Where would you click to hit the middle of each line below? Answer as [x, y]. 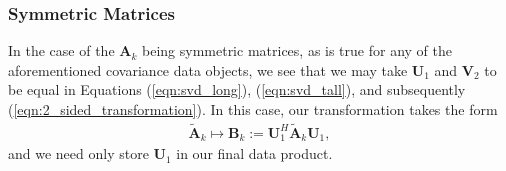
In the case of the [61, 50]
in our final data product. [254, 153]
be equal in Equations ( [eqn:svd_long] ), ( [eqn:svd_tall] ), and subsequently [237, 89]
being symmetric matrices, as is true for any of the [297, 50]
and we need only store [78, 153]
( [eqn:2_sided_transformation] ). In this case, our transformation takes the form [253, 109]
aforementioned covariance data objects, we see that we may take [208, 69]
